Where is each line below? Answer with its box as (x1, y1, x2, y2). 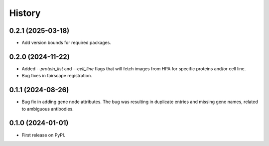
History (9, 7, 41, 18)
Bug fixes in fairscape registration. (21, 73, 92, 79)
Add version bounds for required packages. (21, 40, 112, 46)
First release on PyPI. (21, 132, 66, 138)
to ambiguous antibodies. (21, 106, 74, 112)
